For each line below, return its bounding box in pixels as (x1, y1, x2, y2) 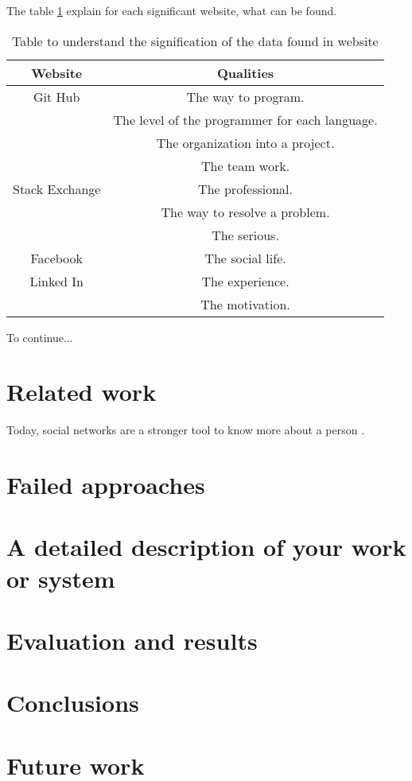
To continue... (6, 328, 73, 345)
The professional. (198, 179, 293, 198)
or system (6, 561, 115, 594)
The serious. (212, 225, 279, 244)
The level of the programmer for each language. (113, 110, 378, 129)
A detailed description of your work (6, 530, 406, 563)
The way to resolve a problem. (161, 202, 330, 221)
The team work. (200, 156, 290, 175)
